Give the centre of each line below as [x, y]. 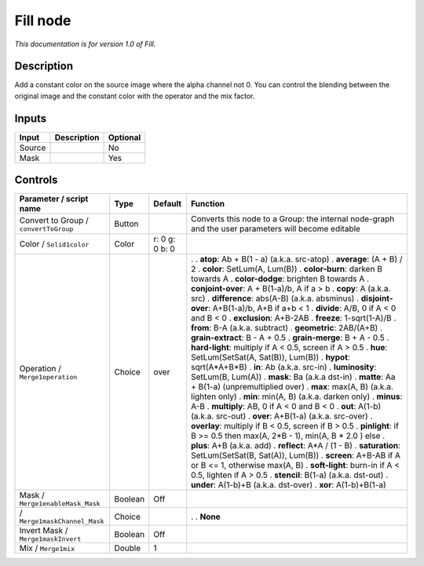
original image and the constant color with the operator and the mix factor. [135, 96]
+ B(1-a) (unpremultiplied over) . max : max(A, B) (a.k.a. [292, 387]
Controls [36, 180]
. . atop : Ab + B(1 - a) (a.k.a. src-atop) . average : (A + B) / [297, 259]
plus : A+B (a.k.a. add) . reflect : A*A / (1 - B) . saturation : [296, 446]
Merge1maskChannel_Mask [62, 522]
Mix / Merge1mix [47, 548]
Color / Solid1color [54, 244]
